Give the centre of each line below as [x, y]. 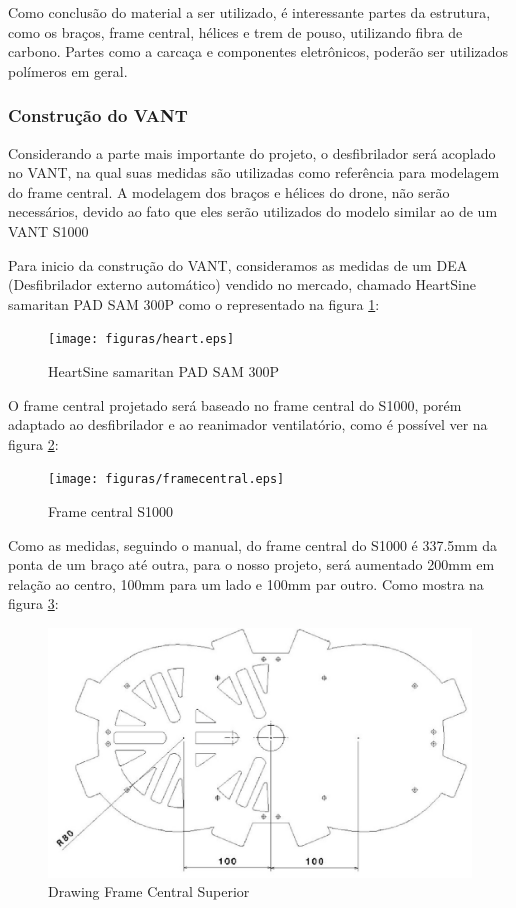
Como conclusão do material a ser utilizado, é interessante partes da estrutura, [249, 12]
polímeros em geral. [68, 70]
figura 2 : [33, 443]
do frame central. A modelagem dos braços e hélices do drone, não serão [229, 191]
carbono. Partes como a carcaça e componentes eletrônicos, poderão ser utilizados [258, 51]
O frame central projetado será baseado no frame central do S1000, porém [235, 404]
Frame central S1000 [111, 511]
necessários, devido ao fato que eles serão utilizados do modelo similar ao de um [253, 211]
